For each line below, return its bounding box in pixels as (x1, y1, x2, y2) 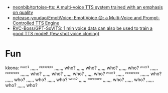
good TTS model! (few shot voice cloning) (12, 31, 100, 36)
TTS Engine (35, 20, 60, 26)
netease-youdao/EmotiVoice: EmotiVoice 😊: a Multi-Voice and (12, 15, 142, 20)
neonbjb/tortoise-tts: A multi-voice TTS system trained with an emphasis (12, 4, 163, 10)
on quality (12, 9, 34, 15)
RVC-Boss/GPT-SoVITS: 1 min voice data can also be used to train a (12, 25, 153, 31)
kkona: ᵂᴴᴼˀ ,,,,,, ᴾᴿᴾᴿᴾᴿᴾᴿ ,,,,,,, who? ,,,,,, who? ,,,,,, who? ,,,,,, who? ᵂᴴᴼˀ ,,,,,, (5, 65, 158, 71)
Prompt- (142, 15, 160, 20)
